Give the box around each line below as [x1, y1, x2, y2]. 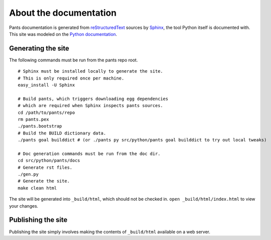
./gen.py [18, 172, 39, 177]
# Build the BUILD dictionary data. [18, 130, 106, 136]
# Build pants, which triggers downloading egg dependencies [18, 96, 168, 102]
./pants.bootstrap [18, 123, 62, 129]
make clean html [18, 185, 57, 191]
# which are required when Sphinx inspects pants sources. [18, 103, 163, 108]
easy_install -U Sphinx [18, 82, 75, 88]
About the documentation [9, 7, 117, 18]
